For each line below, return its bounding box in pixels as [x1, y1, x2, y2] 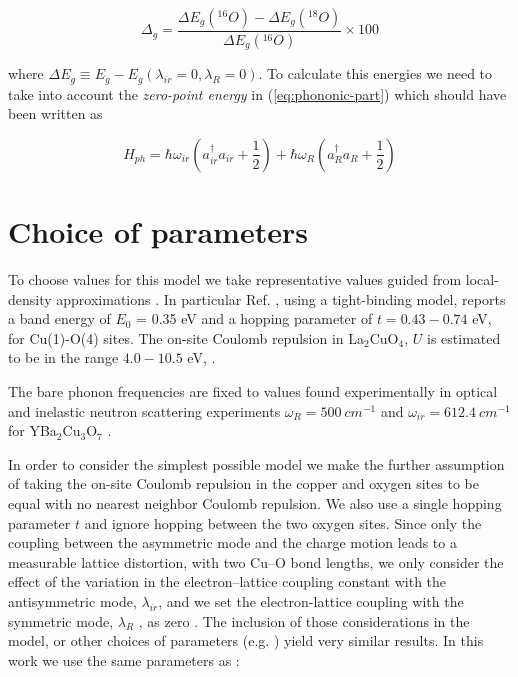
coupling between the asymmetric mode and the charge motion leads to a [8, 532, 457, 553]
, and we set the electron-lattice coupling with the [158, 591, 464, 611]
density [8, 288, 52, 309]
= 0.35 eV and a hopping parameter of [136, 308, 373, 329]
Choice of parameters [8, 211, 308, 252]
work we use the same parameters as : [8, 649, 240, 670]
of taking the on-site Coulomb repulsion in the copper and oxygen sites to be [8, 473, 479, 494]
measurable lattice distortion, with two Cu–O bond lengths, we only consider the [8, 551, 504, 572]
